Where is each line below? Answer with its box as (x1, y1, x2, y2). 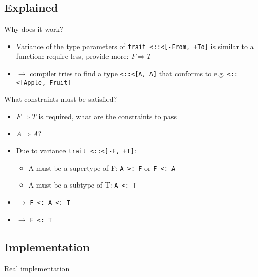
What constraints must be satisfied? (4, 94, 117, 104)
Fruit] (49, 79, 72, 86)
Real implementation (4, 263, 70, 273)
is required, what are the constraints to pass (38, 110, 177, 121)
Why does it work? (4, 24, 63, 34)
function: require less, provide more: (16, 51, 129, 61)
